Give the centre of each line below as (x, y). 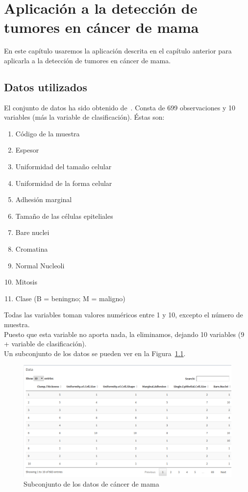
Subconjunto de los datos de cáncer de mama (91, 484)
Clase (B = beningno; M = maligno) (70, 298)
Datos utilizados (46, 87)
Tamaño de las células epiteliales (64, 216)
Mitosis (26, 282)
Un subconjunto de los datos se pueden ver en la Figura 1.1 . (95, 353)
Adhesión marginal (44, 199)
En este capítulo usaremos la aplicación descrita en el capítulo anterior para (118, 51)
